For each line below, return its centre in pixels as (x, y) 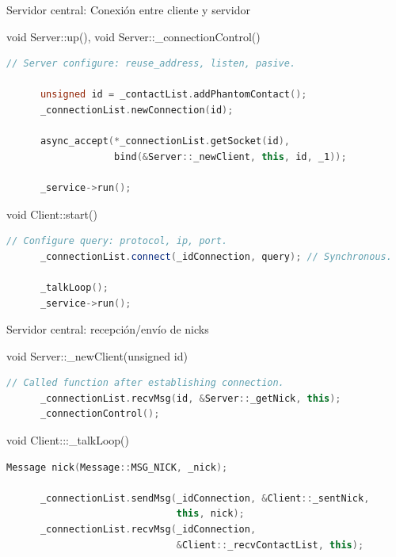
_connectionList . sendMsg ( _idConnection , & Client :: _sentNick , (205, 498)
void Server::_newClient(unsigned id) (97, 355)
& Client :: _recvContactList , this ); (270, 545)
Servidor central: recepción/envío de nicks (108, 329)
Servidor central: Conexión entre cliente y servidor (128, 10)
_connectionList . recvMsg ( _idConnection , (148, 530)
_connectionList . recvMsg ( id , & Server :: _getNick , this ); (190, 398)
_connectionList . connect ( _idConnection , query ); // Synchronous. (216, 256)
